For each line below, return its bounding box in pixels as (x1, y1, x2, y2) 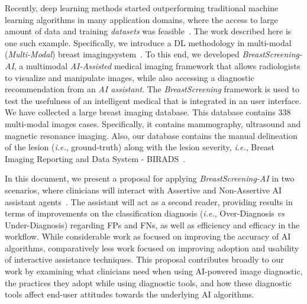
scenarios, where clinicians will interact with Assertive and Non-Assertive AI (5, 183, 282, 196)
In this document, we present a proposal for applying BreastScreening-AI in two (5, 172, 295, 185)
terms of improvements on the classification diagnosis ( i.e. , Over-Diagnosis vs (5, 207, 285, 219)
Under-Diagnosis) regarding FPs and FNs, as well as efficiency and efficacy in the (5, 218, 300, 231)
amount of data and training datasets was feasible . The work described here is (5, 25, 292, 37)
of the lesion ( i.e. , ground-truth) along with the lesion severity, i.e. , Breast (5, 141, 274, 153)
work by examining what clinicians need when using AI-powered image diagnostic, (5, 265, 303, 277)
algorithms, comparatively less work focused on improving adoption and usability (5, 241, 299, 254)
